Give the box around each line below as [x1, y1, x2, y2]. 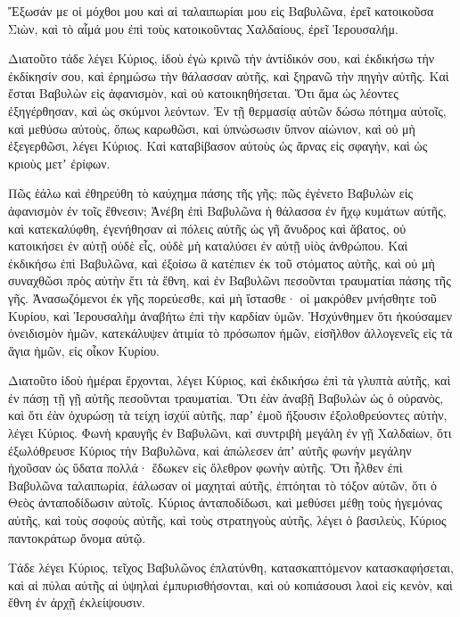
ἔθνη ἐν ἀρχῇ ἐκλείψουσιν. [8, 593, 145, 612]
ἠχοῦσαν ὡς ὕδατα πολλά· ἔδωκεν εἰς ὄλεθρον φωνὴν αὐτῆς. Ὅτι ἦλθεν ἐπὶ [8, 458, 403, 477]
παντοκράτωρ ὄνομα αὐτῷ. [8, 528, 146, 547]
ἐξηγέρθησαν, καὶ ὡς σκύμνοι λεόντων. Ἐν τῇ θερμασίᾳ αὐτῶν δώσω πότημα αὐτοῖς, [8, 101, 447, 119]
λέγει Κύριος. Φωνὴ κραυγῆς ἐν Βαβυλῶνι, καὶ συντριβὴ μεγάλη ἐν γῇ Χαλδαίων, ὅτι [8, 424, 452, 442]
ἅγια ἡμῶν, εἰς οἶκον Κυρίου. [8, 341, 160, 359]
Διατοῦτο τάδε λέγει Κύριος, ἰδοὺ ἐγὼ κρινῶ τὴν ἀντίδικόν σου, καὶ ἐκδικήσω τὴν [8, 49, 435, 68]
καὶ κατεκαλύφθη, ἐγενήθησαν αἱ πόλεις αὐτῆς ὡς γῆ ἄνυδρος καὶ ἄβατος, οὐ [8, 218, 407, 237]
